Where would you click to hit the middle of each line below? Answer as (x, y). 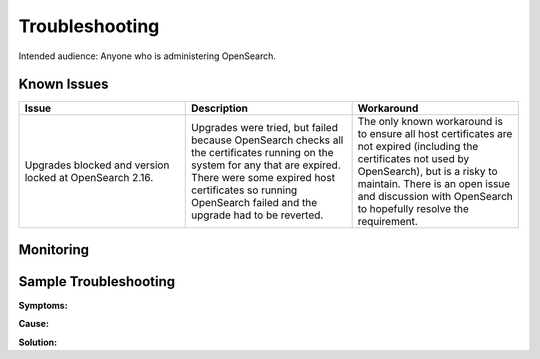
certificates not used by (413, 159)
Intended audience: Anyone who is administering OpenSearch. (147, 56)
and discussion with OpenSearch (435, 197)
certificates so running (244, 190)
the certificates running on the (262, 153)
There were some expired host (263, 178)
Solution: (38, 342)
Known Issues (63, 84)
